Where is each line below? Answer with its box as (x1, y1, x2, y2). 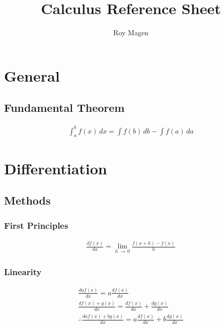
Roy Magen (113, 27, 148, 38)
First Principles (4, 219, 68, 231)
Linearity (4, 266, 42, 278)
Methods (4, 192, 51, 208)
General (4, 65, 60, 86)
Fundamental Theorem (4, 100, 125, 115)
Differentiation (4, 158, 107, 178)
